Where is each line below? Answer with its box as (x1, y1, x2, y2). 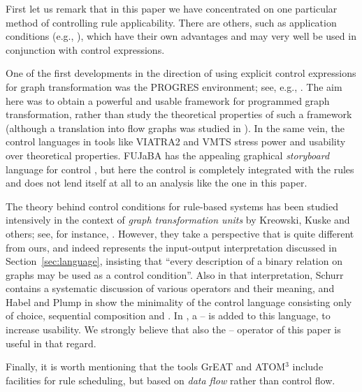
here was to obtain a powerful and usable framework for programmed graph (6, 93, 330, 108)
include (292, 359, 324, 374)
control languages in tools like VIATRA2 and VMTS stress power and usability (6, 134, 346, 149)
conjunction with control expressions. (6, 42, 165, 57)
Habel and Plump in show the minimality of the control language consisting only (6, 294, 352, 309)
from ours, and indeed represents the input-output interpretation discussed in (6, 240, 338, 254)
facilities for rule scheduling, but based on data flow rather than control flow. (6, 372, 335, 387)
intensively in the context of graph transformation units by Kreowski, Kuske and (6, 212, 350, 227)
